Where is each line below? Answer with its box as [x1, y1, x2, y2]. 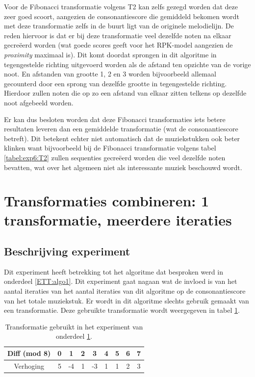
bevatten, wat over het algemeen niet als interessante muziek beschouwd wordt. [4, 162, 242, 172]
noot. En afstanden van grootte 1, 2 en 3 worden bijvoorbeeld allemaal [4, 69, 216, 79]
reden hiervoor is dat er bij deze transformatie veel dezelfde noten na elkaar [4, 30, 231, 40]
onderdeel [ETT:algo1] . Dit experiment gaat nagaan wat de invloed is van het [4, 276, 237, 286]
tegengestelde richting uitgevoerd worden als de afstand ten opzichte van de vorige [4, 59, 251, 69]
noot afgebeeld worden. [4, 97, 74, 107]
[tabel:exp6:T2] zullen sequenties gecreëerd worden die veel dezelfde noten [4, 152, 226, 162]
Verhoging [14, 360, 44, 371]
